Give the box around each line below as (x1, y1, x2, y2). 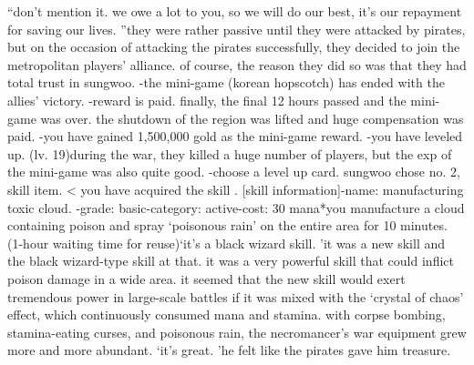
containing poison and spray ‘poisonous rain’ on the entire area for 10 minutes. (7, 216, 448, 235)
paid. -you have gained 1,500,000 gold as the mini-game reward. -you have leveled (7, 127, 463, 146)
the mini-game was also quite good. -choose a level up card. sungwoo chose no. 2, (7, 162, 460, 181)
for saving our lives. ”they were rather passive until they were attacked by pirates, (7, 19, 466, 38)
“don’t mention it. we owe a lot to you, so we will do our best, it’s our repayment (7, 2, 462, 20)
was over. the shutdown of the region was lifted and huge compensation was (40, 108, 464, 127)
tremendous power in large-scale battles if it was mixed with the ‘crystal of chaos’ (7, 287, 464, 306)
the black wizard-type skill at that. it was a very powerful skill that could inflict (7, 251, 454, 270)
